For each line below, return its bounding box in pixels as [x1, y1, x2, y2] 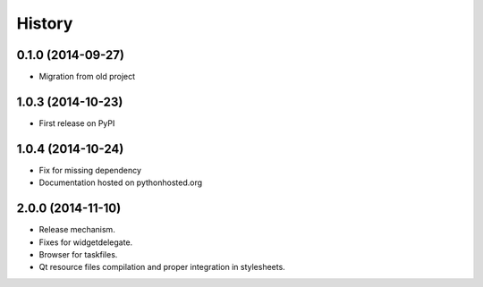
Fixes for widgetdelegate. [38, 237, 133, 248]
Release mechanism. [38, 224, 115, 235]
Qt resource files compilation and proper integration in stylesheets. [38, 262, 285, 273]
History [16, 13, 73, 33]
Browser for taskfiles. [38, 249, 118, 259]
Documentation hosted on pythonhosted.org [38, 177, 203, 188]
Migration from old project [38, 72, 136, 82]
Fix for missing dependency [38, 165, 142, 175]
